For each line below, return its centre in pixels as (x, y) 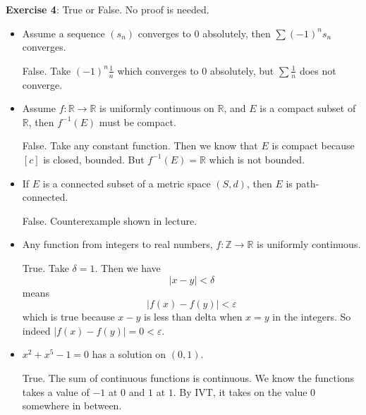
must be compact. (138, 122)
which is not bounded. (257, 159)
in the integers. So (312, 317)
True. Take (45, 267)
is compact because (313, 145)
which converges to (158, 70)
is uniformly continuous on (157, 108)
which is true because (68, 317)
